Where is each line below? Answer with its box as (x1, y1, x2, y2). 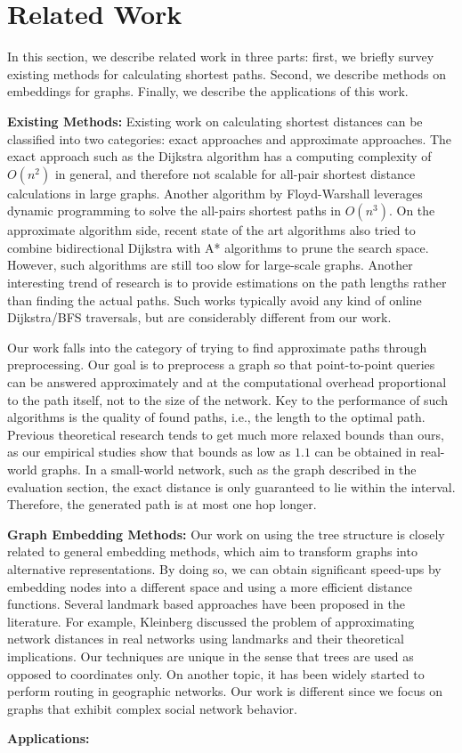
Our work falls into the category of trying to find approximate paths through (7, 337, 427, 356)
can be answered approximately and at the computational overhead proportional (7, 373, 447, 392)
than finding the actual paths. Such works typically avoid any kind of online (7, 290, 422, 309)
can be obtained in (314, 442, 417, 461)
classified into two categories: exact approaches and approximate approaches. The (7, 129, 452, 148)
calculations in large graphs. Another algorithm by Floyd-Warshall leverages (7, 183, 423, 202)
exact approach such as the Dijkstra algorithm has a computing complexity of (7, 147, 432, 166)
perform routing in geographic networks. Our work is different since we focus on (7, 682, 443, 700)
